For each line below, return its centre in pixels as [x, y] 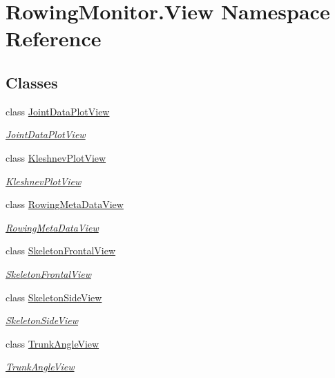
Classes [32, 82]
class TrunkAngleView [52, 343]
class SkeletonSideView [54, 297]
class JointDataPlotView [58, 111]
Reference [54, 38]
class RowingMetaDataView [65, 204]
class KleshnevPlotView [56, 157]
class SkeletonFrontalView [61, 251]
